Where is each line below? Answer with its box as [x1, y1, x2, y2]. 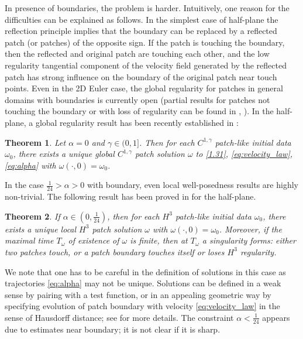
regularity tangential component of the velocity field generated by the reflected [5, 59, 287, 71]
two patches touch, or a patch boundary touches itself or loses [5, 245, 225, 258]
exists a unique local [5, 222, 77, 235]
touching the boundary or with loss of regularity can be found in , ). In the [5, 105, 274, 117]
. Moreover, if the [219, 222, 282, 235]
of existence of [68, 234, 119, 246]
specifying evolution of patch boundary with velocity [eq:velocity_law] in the [5, 300, 280, 312]
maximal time [5, 234, 54, 246]
